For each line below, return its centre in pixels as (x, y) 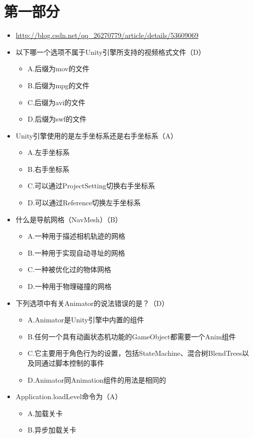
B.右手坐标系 (48, 169)
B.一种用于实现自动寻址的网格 (76, 252)
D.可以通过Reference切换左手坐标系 (84, 203)
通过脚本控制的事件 (73, 363)
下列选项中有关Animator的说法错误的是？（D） (92, 303)
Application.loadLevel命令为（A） (69, 396)
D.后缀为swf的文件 (57, 119)
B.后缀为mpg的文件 (58, 85)
